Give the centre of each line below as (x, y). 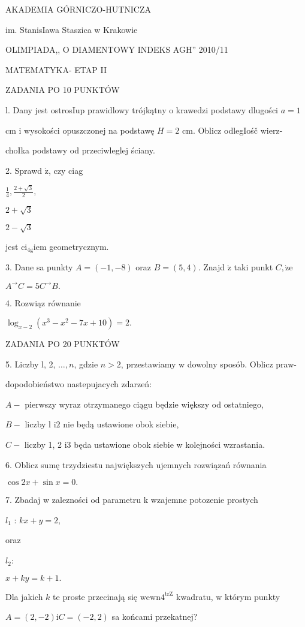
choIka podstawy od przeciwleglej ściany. (80, 150)
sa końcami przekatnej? (155, 617)
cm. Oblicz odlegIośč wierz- (232, 130)
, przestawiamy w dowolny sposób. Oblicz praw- (209, 364)
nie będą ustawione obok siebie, (121, 424)
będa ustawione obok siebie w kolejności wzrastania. (170, 444)
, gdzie (86, 364)
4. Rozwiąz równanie (43, 302)
